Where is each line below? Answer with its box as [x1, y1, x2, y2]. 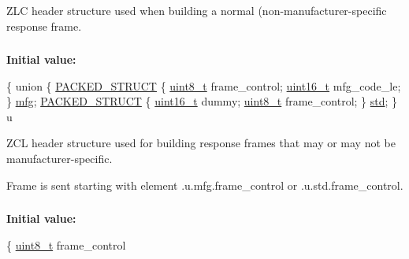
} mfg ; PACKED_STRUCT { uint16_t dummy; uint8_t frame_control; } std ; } [6, 93, 398, 109]
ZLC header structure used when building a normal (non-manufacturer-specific [6, 2, 387, 18]
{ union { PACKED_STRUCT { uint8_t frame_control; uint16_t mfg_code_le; [6, 77, 401, 94]
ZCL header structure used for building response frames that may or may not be [6, 135, 396, 151]
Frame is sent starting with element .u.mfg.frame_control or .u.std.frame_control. [6, 176, 403, 193]
